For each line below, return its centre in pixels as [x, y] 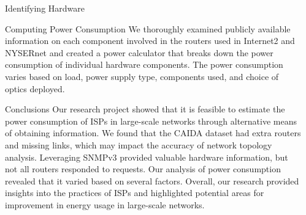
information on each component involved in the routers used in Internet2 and [150, 41]
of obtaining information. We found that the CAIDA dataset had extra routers [153, 133]
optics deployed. [35, 88]
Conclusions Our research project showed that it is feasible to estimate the [145, 109]
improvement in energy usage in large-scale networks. [105, 204]
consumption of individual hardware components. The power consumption [144, 64]
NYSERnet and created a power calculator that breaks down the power [139, 52]
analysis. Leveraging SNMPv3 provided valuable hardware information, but [147, 157]
